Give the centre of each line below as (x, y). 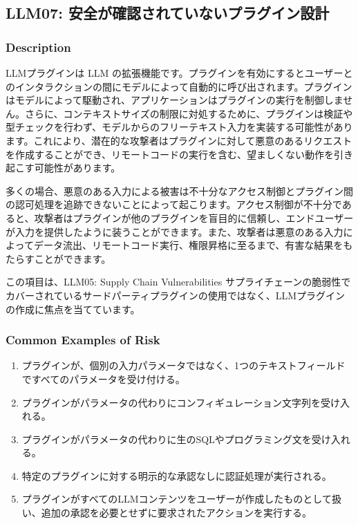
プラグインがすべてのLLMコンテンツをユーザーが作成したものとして (177, 499)
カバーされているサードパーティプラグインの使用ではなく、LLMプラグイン (176, 295)
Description (38, 47)
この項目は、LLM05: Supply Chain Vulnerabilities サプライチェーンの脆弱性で (178, 282)
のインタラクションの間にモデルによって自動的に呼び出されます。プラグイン (179, 86)
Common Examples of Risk (83, 340)
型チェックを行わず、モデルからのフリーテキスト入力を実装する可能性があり (179, 127)
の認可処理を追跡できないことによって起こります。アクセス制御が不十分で (174, 204)
